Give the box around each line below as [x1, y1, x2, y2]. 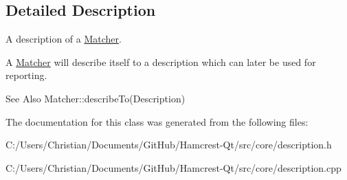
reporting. [5, 68, 47, 82]
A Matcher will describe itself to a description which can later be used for [5, 54, 316, 69]
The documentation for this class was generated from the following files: [5, 114, 309, 128]
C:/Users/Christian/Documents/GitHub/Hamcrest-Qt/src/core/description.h [5, 137, 332, 152]
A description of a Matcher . [5, 32, 122, 46]
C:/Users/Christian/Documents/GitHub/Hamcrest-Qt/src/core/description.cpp [5, 160, 342, 175]
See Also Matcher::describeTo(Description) [5, 91, 186, 105]
